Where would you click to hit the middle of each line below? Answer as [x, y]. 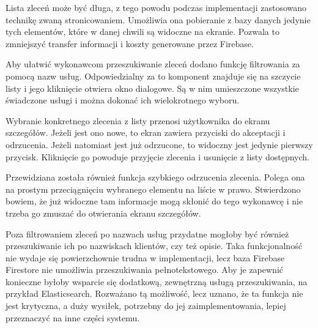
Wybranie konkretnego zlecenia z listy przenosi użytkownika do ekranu [138, 120]
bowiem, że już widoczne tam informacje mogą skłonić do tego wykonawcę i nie [154, 201]
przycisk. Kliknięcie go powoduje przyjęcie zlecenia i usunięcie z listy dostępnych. [157, 156]
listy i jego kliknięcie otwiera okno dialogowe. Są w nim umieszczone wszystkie [152, 88]
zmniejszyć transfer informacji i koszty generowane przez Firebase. [130, 43]
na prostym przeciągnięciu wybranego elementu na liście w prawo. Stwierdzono [153, 189]
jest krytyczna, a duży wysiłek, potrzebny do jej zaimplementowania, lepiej [146, 306]
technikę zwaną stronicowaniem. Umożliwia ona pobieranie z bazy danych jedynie [158, 19]
